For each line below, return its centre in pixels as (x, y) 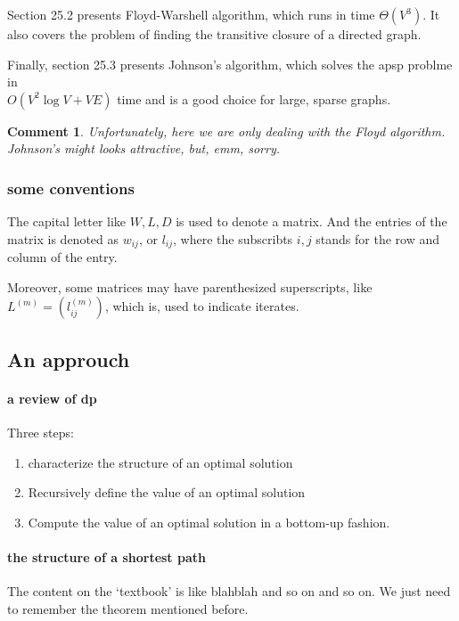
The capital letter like (67, 221)
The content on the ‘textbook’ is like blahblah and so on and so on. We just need (229, 591)
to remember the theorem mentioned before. (128, 608)
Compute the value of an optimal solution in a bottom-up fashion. (209, 522)
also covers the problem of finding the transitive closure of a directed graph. (214, 34)
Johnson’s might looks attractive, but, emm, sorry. (143, 148)
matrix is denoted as (63, 238)
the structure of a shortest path (107, 556)
